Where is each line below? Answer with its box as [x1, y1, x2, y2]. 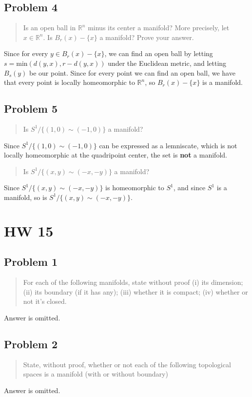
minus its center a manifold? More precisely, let [88, 22, 230, 33]
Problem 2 [4, 336, 58, 351]
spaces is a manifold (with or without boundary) [23, 369, 168, 379]
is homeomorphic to [105, 182, 164, 193]
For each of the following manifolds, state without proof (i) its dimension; [23, 277, 243, 287]
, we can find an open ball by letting [104, 48, 213, 59]
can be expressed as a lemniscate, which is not [99, 140, 237, 150]
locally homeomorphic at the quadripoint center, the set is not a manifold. [4, 150, 227, 160]
